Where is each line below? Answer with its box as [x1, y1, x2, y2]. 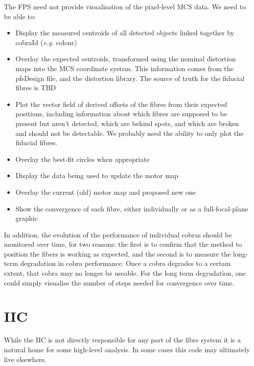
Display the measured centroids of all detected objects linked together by [15, 27, 234, 38]
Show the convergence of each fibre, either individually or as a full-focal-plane [15, 203, 248, 213]
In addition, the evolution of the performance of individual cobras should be [4, 229, 232, 239]
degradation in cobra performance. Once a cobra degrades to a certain [20, 258, 231, 268]
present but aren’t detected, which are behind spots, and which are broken [15, 118, 239, 128]
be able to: [4, 11, 36, 21]
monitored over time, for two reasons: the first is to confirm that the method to [4, 239, 242, 249]
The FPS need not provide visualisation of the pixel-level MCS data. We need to [4, 1, 246, 11]
